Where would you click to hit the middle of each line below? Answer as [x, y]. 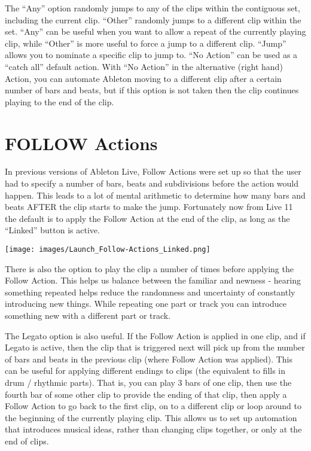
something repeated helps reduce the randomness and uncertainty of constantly [150, 292]
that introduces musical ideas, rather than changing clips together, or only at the [153, 429]
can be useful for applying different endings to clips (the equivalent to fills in [145, 371]
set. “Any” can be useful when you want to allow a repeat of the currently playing [155, 31]
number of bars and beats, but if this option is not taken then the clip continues [152, 90]
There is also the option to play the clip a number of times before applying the [149, 268]
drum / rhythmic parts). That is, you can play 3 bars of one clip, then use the [148, 383]
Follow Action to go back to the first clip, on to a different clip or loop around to [153, 406]
